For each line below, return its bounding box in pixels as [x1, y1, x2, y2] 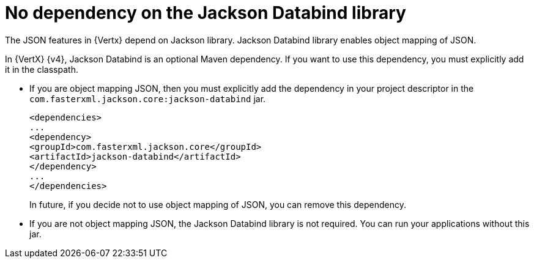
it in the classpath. [5, 64, 78, 75]
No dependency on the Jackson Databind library [5, 2, 406, 23]
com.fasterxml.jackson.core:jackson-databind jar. [29, 93, 266, 104]
